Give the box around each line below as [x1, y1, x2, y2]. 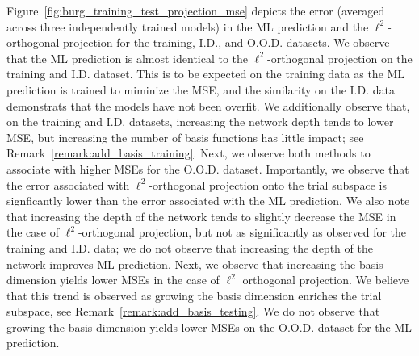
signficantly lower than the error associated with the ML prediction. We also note [6, 192, 410, 209]
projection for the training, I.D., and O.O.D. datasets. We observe [63, 34, 390, 51]
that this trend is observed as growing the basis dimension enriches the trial [6, 287, 382, 304]
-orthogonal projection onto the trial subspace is [149, 176, 388, 193]
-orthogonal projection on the [267, 49, 413, 66]
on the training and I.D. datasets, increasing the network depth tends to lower [6, 113, 394, 130]
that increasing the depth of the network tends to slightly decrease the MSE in [6, 207, 396, 224]
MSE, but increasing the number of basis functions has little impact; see [6, 128, 364, 145]
